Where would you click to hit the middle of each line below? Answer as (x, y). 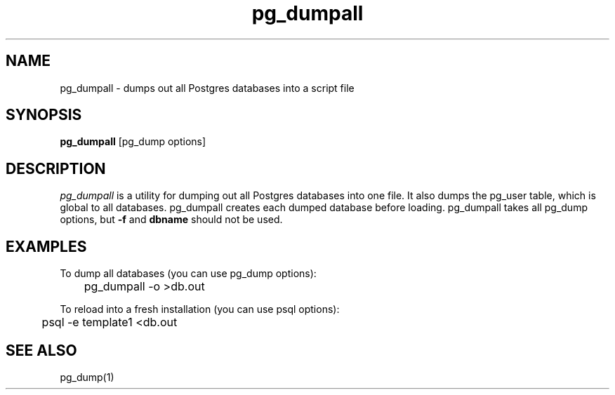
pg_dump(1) (87, 377)
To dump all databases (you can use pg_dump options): (188, 274)
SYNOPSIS (44, 115)
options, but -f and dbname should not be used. (171, 220)
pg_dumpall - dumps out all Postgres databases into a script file (207, 88)
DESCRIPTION (56, 168)
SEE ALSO (41, 350)
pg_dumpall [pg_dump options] (133, 142)
